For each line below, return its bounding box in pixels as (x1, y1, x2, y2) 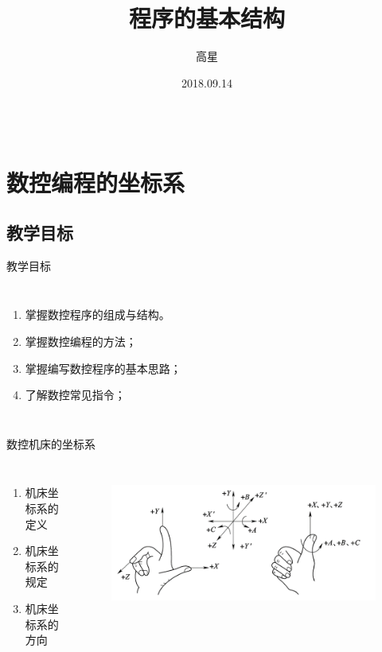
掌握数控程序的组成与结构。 (25, 306, 170, 323)
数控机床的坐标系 (6, 435, 95, 452)
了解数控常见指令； (25, 386, 126, 403)
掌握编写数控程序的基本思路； (25, 359, 181, 376)
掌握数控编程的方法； (25, 333, 137, 350)
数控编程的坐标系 (6, 165, 185, 198)
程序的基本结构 (128, 2, 285, 34)
